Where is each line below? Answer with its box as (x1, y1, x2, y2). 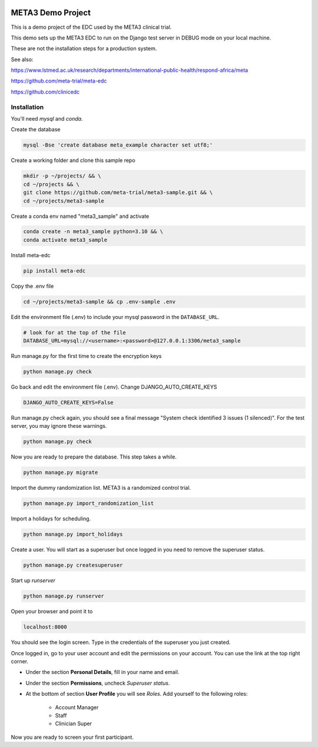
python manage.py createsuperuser (23, 562, 123, 569)
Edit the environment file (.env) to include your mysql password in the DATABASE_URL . (11, 313, 220, 320)
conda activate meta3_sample (23, 236, 108, 243)
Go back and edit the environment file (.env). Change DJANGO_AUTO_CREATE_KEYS (11, 383, 217, 391)
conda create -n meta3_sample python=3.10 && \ (23, 228, 163, 235)
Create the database (11, 126, 61, 133)
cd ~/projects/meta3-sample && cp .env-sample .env (23, 298, 176, 305)
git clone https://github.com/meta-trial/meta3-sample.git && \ (23, 189, 213, 196)
